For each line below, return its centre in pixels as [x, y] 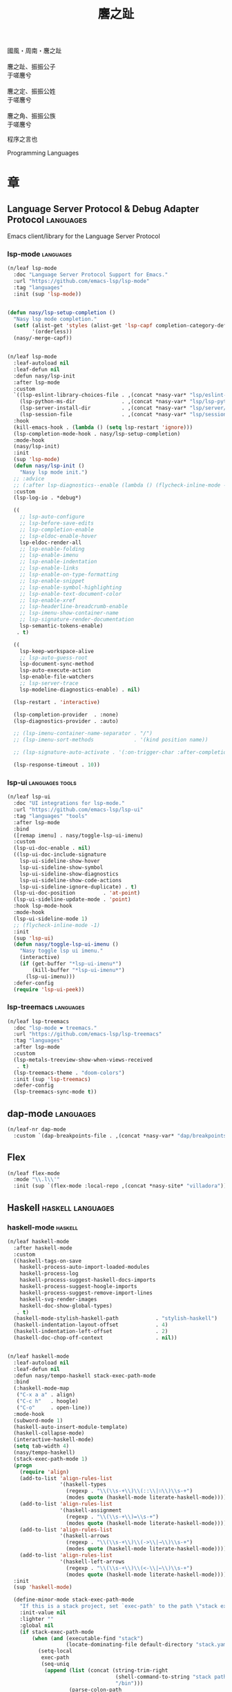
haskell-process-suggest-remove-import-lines [86, 1293]
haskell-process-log [49, 1274]
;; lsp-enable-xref [48, 600]
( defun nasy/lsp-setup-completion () [61, 312]
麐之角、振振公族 [31, 116]
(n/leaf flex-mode [33, 1173]
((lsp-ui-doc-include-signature [60, 855]
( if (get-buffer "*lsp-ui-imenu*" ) [71, 964]
